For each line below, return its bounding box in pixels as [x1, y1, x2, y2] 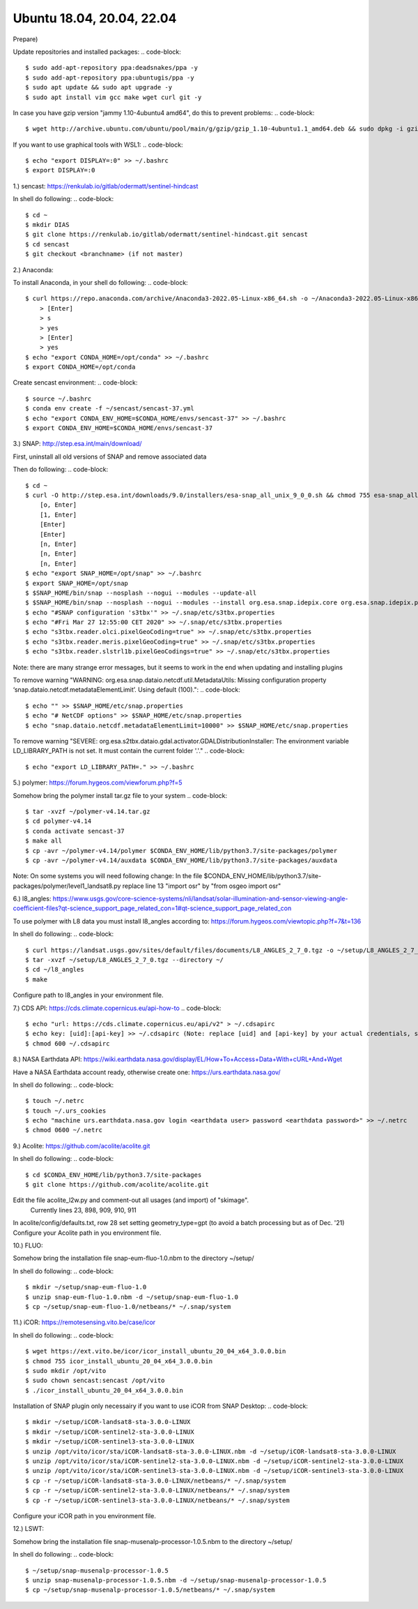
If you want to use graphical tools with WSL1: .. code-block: [13, 140, 183, 149]
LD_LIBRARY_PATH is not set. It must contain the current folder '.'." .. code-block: [13, 747, 245, 755]
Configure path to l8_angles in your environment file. [13, 991, 164, 1000]
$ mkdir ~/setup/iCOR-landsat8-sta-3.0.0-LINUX [25, 1418, 191, 1426]
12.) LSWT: [13, 1525, 45, 1533]
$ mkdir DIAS [25, 221, 70, 229]
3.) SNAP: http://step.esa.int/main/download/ [13, 440, 142, 448]
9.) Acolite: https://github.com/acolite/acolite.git [13, 1141, 150, 1150]
